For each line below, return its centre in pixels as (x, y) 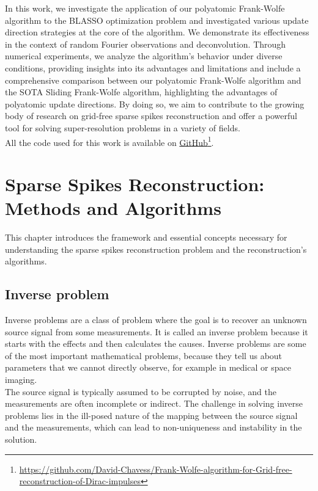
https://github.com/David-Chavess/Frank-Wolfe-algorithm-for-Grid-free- (156, 469)
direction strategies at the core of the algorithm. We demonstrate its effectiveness (157, 32)
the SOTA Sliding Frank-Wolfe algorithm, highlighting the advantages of (141, 92)
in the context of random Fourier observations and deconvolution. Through (146, 44)
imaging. (21, 380)
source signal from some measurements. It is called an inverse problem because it (157, 331)
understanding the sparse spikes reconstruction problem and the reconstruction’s (156, 249)
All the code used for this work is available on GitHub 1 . (109, 141)
